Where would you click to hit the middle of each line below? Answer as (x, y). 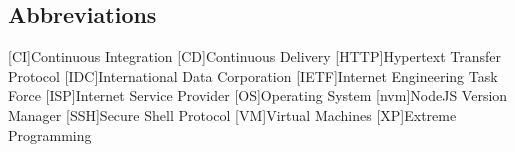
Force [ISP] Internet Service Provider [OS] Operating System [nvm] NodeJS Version (258, 95)
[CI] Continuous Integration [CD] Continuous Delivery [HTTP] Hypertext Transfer (255, 56)
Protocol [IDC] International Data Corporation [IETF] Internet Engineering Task (253, 75)
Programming (50, 134)
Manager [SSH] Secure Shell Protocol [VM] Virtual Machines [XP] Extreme (232, 114)
